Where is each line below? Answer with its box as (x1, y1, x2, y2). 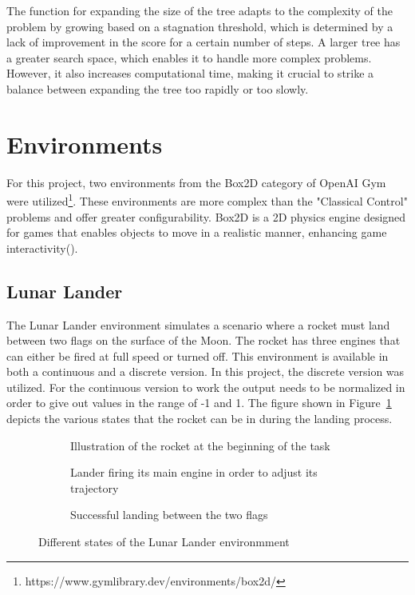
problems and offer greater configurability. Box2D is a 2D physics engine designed (6, 208, 406, 225)
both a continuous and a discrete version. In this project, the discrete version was (6, 363, 405, 380)
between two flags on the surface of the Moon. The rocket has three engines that (6, 332, 401, 349)
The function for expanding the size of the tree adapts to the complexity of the (6, 2, 393, 18)
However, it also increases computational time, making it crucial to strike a (6, 65, 374, 82)
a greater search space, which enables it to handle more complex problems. (6, 49, 372, 66)
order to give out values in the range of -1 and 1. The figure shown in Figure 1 (6, 394, 392, 411)
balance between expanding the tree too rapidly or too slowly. (6, 80, 309, 97)
